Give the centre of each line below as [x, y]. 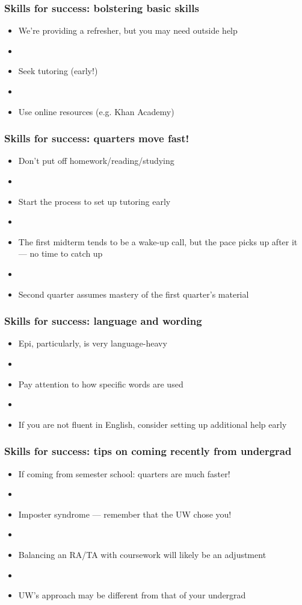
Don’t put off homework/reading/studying [96, 161]
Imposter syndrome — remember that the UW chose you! [125, 514]
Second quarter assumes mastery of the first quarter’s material [134, 294]
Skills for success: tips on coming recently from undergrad [148, 451]
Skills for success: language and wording [103, 321]
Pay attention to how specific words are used [101, 384]
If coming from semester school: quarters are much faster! [124, 473]
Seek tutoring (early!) [58, 71]
